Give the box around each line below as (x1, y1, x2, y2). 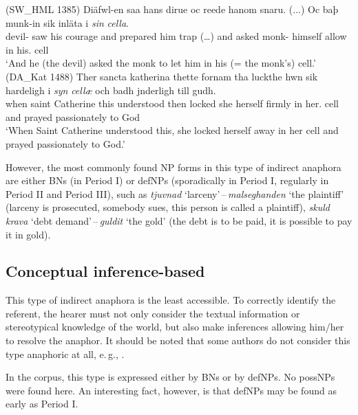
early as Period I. (6, 396, 78, 411)
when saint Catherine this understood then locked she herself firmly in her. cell (6, 96, 339, 111)
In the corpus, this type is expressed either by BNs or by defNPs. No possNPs (6, 370, 335, 384)
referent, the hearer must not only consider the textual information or (6, 306, 300, 320)
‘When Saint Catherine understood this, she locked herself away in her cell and (6, 123, 339, 137)
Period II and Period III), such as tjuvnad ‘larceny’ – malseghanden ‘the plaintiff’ (6, 186, 344, 201)
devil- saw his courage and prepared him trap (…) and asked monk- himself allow (6, 29, 347, 43)
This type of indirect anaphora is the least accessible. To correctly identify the (6, 293, 336, 307)
